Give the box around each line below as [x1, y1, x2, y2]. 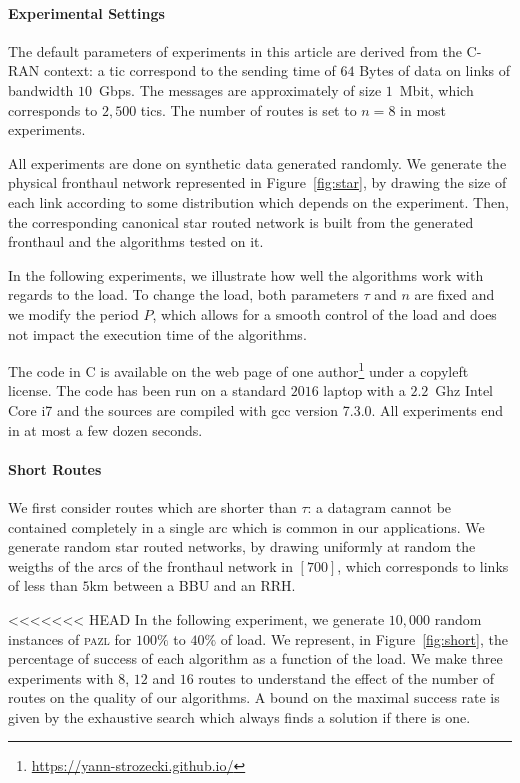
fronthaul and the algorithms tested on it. [8, 231, 264, 252]
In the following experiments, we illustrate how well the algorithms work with [8, 264, 484, 285]
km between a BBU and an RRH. [89, 575, 296, 596]
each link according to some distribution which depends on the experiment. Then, [8, 191, 509, 212]
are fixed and [414, 284, 495, 305]
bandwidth [8, 79, 74, 100]
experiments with [8, 667, 114, 688]
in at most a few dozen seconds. [8, 419, 203, 440]
